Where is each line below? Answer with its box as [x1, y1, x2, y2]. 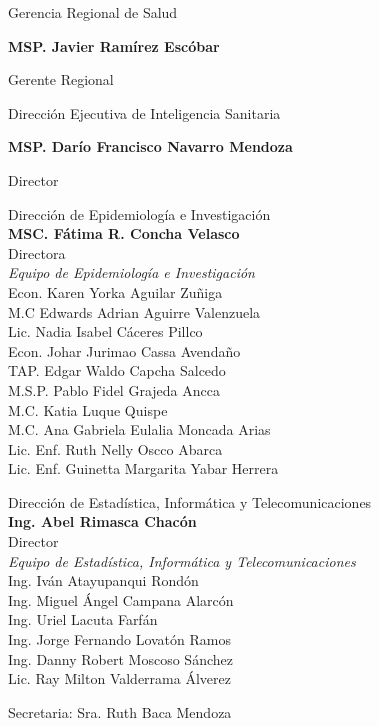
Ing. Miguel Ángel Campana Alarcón [8, 589, 234, 610]
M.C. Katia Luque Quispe [8, 399, 168, 420]
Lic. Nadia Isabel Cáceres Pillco [8, 321, 203, 342]
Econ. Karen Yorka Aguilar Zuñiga [8, 281, 223, 302]
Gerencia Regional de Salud [8, 2, 178, 22]
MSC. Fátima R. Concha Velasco [8, 223, 240, 244]
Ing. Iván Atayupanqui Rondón [8, 570, 199, 591]
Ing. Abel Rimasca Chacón [8, 511, 197, 532]
